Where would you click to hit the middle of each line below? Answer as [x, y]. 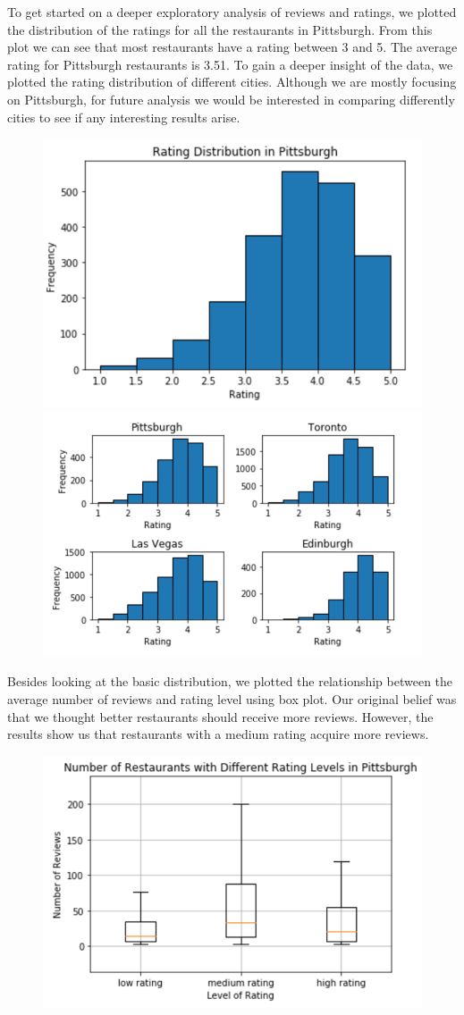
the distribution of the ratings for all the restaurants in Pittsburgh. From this [220, 29]
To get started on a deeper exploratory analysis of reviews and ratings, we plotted [232, 12]
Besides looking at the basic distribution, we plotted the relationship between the [230, 681]
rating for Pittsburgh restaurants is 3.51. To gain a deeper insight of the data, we [230, 64]
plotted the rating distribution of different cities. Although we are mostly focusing [232, 82]
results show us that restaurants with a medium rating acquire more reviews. [218, 734]
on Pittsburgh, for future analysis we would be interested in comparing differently [231, 99]
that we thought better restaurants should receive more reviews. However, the [220, 716]
